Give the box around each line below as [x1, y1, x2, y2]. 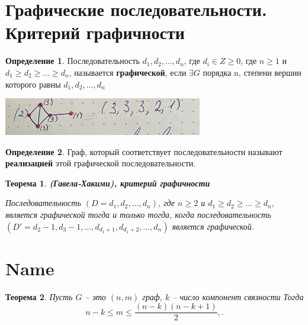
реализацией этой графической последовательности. [5, 157, 196, 169]
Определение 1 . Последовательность [5, 54, 140, 67]
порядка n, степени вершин [203, 66, 301, 78]
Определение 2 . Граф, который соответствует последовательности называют [5, 145, 283, 157]
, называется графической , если [69, 66, 187, 78]
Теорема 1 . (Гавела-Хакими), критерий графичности [5, 176, 210, 189]
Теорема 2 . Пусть [5, 290, 73, 303]
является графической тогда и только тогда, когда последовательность [5, 208, 271, 221]
